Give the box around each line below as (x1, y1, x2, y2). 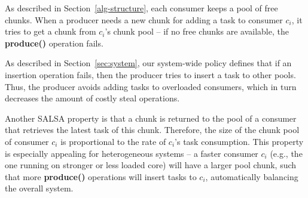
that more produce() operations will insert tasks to (5, 170, 197, 182)
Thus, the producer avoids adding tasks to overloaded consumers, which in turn (5, 80, 297, 92)
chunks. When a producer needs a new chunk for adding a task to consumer (5, 13, 283, 26)
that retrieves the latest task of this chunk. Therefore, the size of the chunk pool (5, 123, 300, 136)
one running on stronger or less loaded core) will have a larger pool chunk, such (5, 159, 297, 171)
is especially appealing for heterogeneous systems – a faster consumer (5, 147, 258, 159)
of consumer (5, 135, 49, 147)
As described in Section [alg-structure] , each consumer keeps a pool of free (5, 2, 278, 14)
